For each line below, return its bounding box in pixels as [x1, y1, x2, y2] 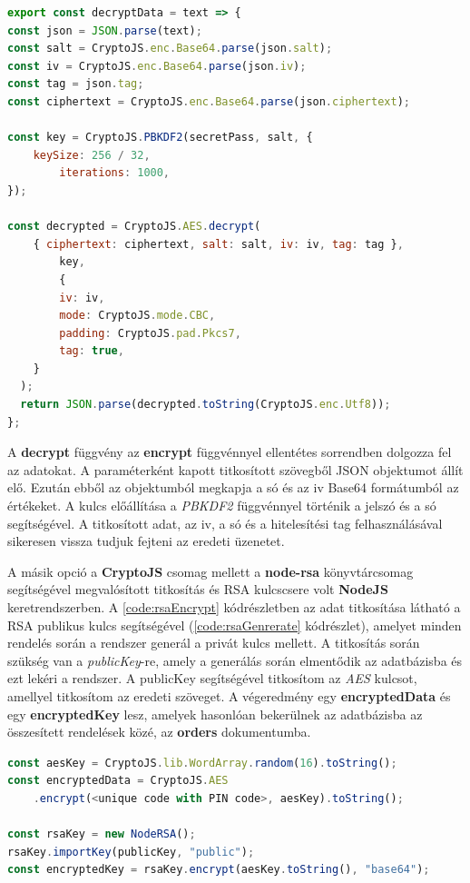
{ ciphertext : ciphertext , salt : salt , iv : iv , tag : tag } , [33, 237, 404, 251]
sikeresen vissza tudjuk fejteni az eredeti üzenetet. [7, 531, 285, 551]
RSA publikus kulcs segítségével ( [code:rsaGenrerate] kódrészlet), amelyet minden [7, 615, 462, 634]
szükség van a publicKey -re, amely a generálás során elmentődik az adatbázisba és [7, 650, 463, 670]
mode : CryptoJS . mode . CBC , [59, 309, 216, 322]
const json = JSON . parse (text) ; [7, 24, 202, 37]
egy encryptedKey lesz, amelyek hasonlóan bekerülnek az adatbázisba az [7, 704, 423, 723]
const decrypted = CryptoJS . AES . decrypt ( [7, 220, 261, 233]
